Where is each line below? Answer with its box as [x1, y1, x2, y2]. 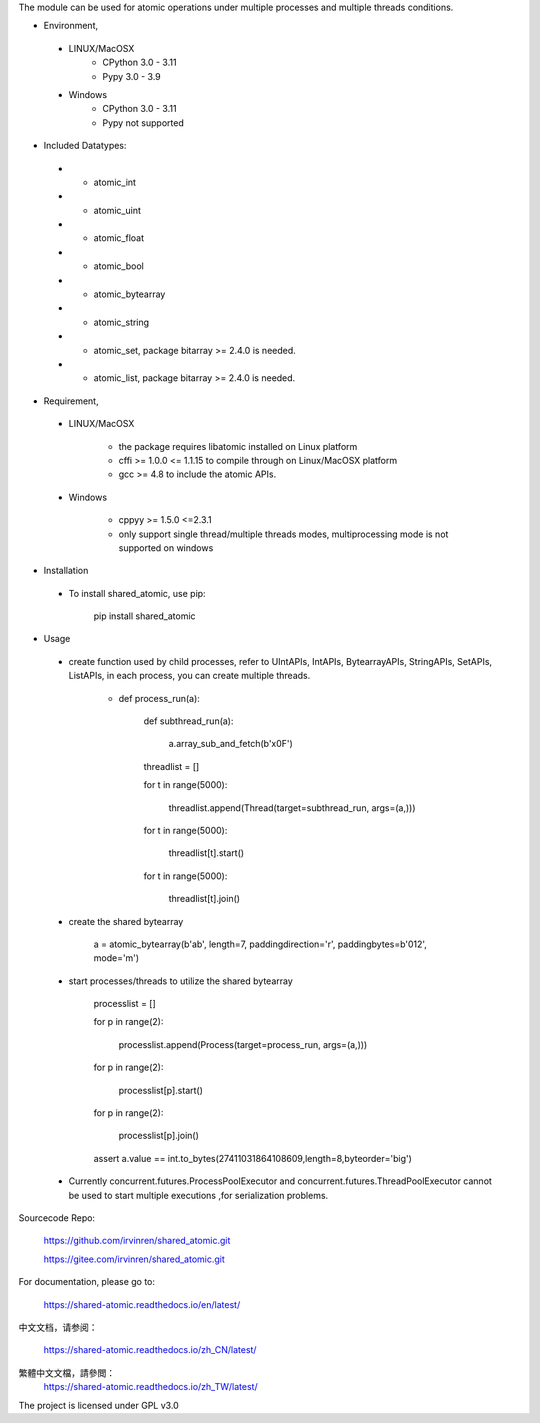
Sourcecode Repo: [18, 1212, 95, 1224]
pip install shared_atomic [93, 610, 196, 622]
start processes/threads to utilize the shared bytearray [68, 975, 294, 987]
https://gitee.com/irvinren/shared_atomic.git [43, 1253, 225, 1265]
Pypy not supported [102, 116, 184, 129]
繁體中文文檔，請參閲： [18, 1366, 115, 1379]
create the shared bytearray [68, 915, 184, 927]
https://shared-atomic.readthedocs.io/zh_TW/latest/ [43, 1381, 259, 1393]
